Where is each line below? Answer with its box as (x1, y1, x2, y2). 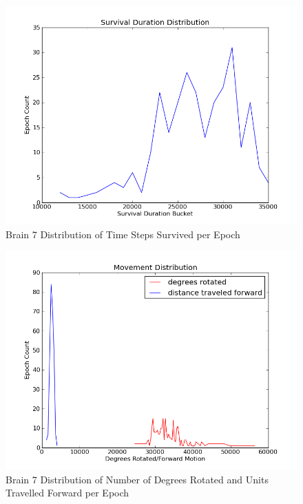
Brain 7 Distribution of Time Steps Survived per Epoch (6, 227, 240, 241)
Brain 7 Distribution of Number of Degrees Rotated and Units (6, 472, 269, 486)
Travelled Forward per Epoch (6, 485, 129, 500)
